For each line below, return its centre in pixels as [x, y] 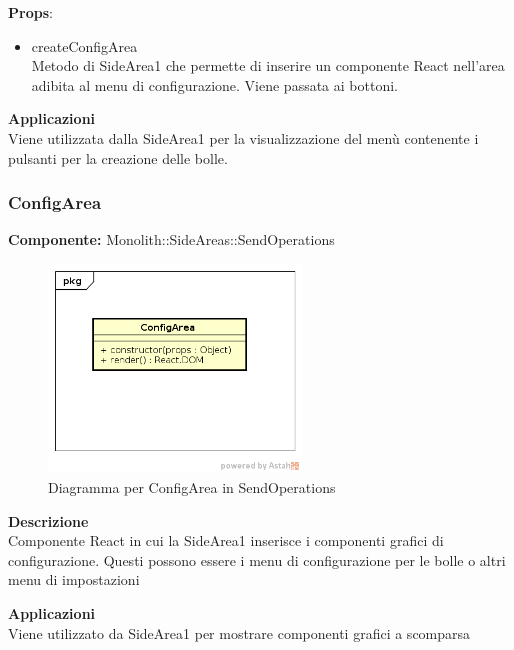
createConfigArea [84, 45]
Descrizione [48, 520]
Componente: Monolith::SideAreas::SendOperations [171, 239]
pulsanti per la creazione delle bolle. [118, 157]
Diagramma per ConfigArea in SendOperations [192, 487]
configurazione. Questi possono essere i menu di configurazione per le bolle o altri [257, 559]
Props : [30, 12]
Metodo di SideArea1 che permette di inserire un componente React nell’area [268, 65]
